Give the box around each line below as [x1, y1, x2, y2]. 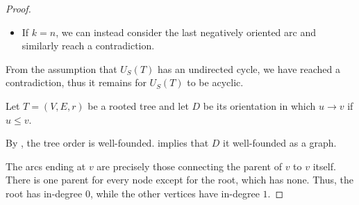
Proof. [6, 1, 31, 15]
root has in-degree [6, 186, 83, 200]
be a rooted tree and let [87, 98, 189, 113]
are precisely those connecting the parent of [97, 158, 282, 173]
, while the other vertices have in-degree [90, 186, 260, 200]
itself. [312, 158, 336, 173]
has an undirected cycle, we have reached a [157, 61, 340, 76]
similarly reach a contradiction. [22, 38, 155, 53]
